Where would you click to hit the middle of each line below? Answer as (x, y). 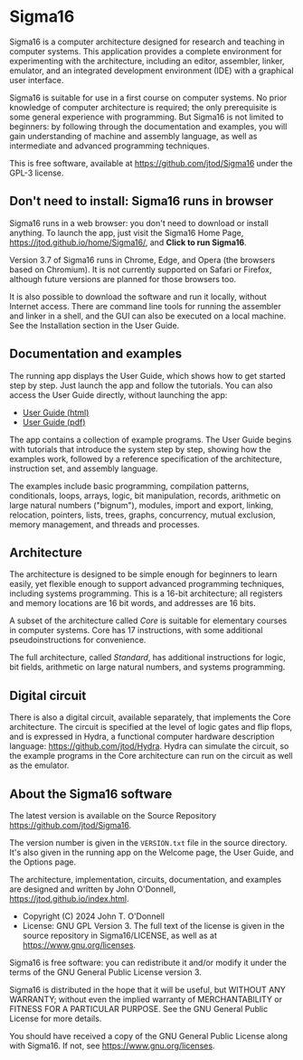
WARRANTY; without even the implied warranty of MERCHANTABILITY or (146, 999)
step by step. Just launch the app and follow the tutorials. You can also (141, 385)
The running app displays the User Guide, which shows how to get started (148, 375)
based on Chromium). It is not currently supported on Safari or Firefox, (141, 270)
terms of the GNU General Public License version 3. (105, 972)
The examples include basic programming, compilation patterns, (129, 486)
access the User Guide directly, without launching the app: (118, 394)
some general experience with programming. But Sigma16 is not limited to (147, 117)
